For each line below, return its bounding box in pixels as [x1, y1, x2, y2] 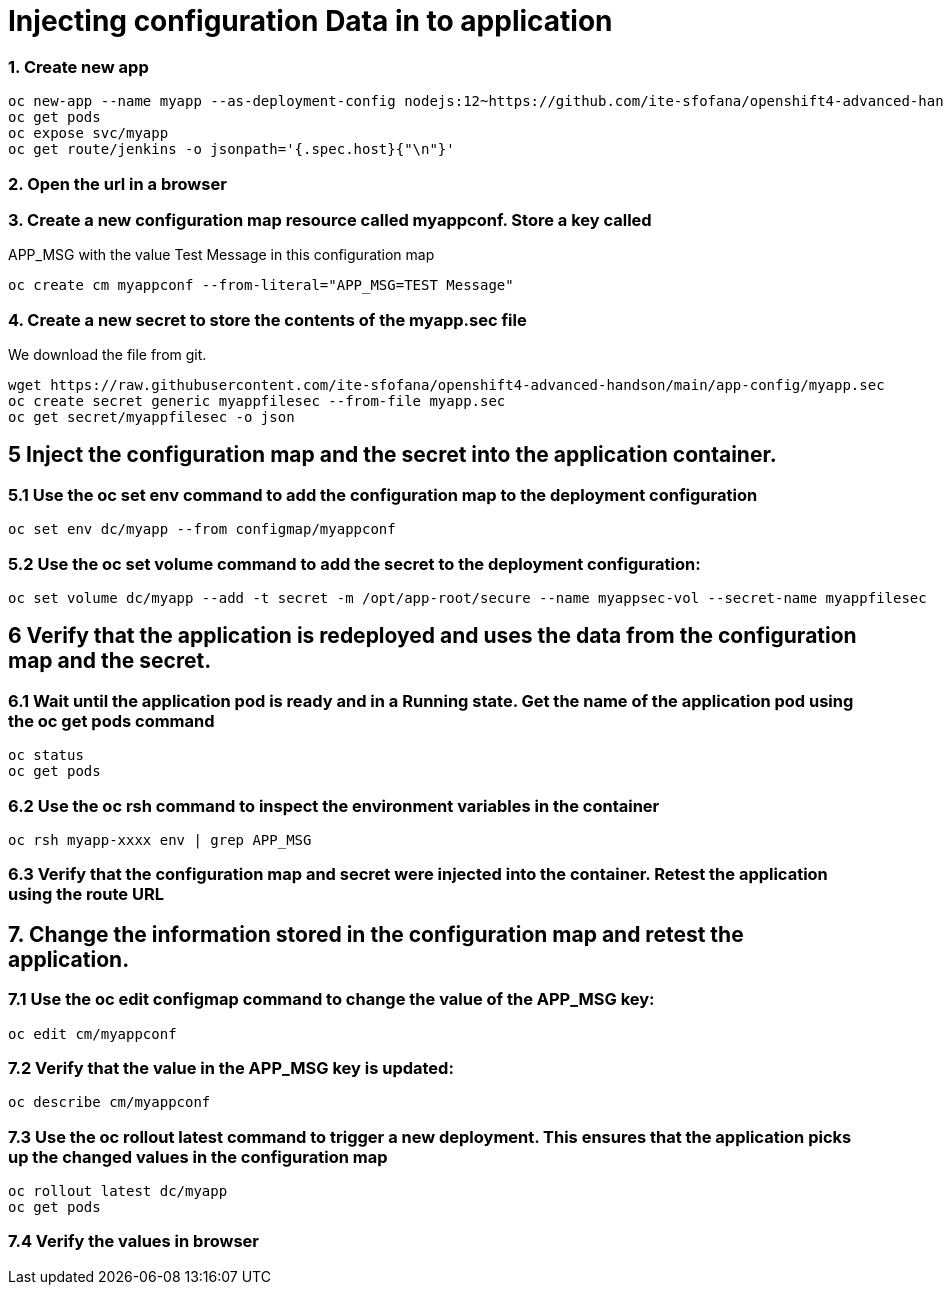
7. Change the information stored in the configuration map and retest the [8, 921, 744, 947]
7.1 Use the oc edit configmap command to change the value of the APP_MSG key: [8, 989, 655, 1010]
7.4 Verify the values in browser [8, 1231, 259, 1252]
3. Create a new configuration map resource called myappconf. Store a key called [8, 209, 652, 230]
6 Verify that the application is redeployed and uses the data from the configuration [8, 623, 857, 649]
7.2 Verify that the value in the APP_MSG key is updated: [8, 1057, 454, 1078]
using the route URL [8, 884, 164, 905]
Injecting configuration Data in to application [8, 4, 613, 38]
